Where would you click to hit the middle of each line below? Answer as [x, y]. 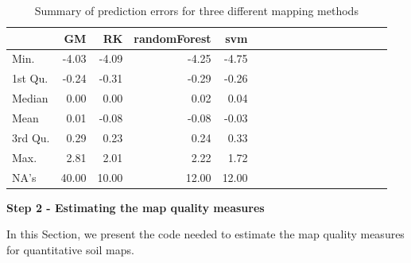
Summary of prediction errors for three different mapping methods [196, 10]
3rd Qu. [31, 137]
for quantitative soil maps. [70, 249]
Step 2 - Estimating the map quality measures [136, 207]
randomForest [173, 38]
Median [30, 98]
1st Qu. [30, 78]
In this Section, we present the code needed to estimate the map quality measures [205, 234]
